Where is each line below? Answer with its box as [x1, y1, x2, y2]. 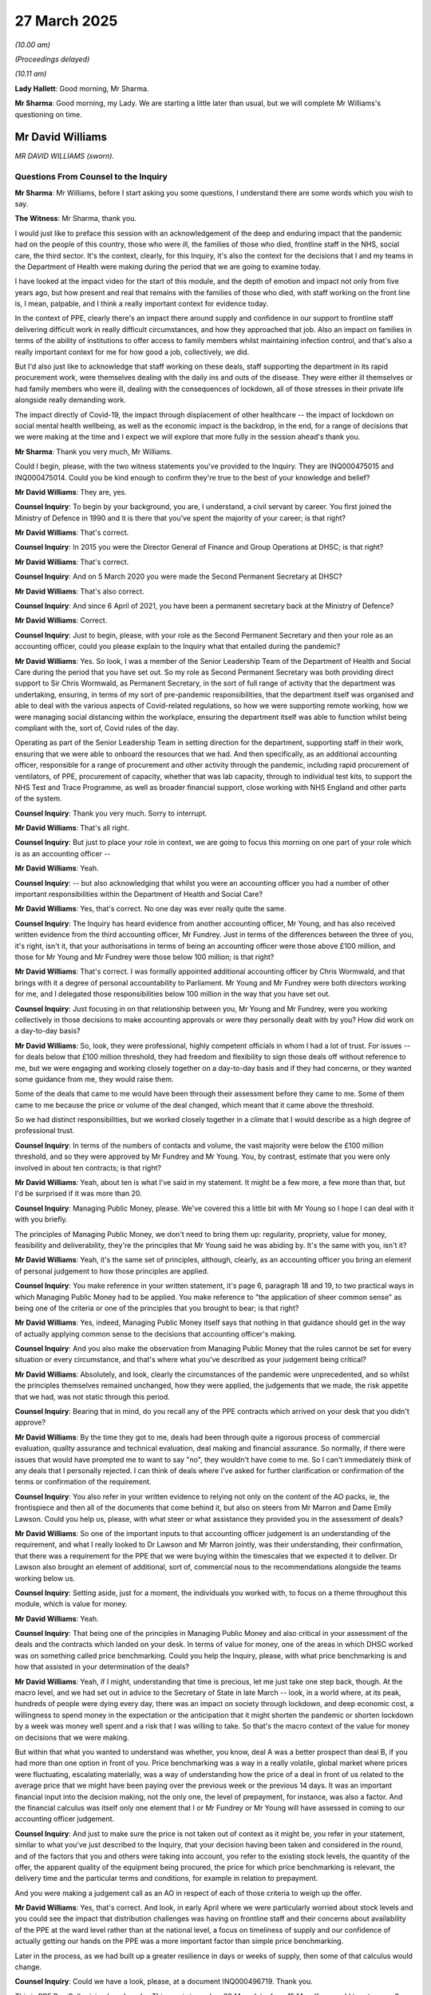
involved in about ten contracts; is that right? [14, 1163, 161, 1172]
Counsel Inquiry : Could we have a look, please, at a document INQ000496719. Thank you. [14, 1977, 313, 1986]
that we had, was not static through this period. [14, 1392, 171, 1401]
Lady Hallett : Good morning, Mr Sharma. [14, 84, 149, 93]
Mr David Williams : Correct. [14, 615, 108, 626]
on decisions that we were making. [14, 1732, 129, 1742]
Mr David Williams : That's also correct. [14, 587, 144, 596]
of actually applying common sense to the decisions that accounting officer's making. [14, 1329, 297, 1338]
